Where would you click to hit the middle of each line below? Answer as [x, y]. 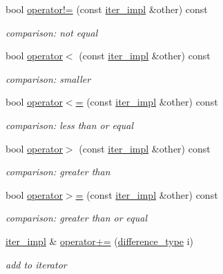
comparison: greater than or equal [77, 218]
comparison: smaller [48, 78]
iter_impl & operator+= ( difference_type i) [100, 241]
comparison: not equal [52, 32]
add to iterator [36, 264]
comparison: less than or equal [70, 125]
